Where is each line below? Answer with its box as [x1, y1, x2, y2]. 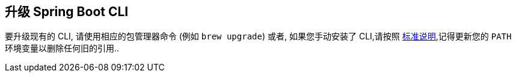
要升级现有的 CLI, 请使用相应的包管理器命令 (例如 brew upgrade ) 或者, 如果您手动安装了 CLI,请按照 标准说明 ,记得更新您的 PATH [5, 31, 512, 42]
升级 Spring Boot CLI [5, 4, 129, 19]
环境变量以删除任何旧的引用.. [5, 43, 120, 54]
